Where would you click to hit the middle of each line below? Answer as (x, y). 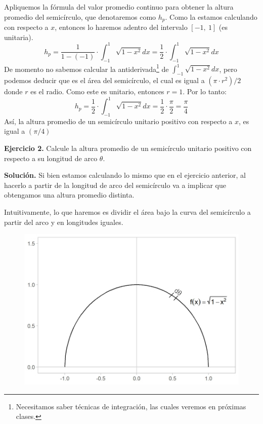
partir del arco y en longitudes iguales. (64, 222)
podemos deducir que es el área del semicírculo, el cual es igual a (104, 80)
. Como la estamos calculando (211, 16)
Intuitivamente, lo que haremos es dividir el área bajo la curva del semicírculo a (127, 212)
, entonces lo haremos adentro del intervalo (121, 27)
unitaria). (19, 37)
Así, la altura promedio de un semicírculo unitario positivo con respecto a (118, 121)
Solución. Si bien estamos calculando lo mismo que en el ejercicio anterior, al (125, 175)
